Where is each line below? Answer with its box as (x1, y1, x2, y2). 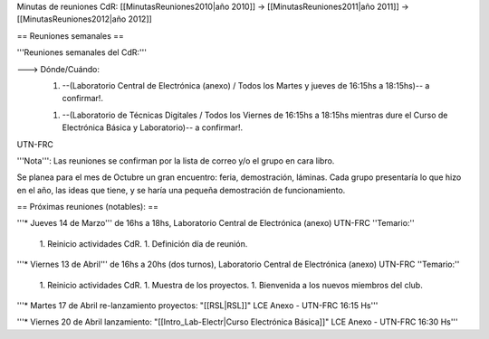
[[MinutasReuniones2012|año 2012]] (16, 14, 153, 24)
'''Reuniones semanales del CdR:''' (16, 47, 147, 58)
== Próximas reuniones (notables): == (16, 202, 158, 212)
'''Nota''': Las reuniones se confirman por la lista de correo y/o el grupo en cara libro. (16, 155, 335, 166)
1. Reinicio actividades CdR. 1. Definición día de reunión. (39, 238, 248, 249)
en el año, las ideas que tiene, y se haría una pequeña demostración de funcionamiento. (16, 184, 346, 195)
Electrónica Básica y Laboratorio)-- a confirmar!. (62, 122, 244, 133)
